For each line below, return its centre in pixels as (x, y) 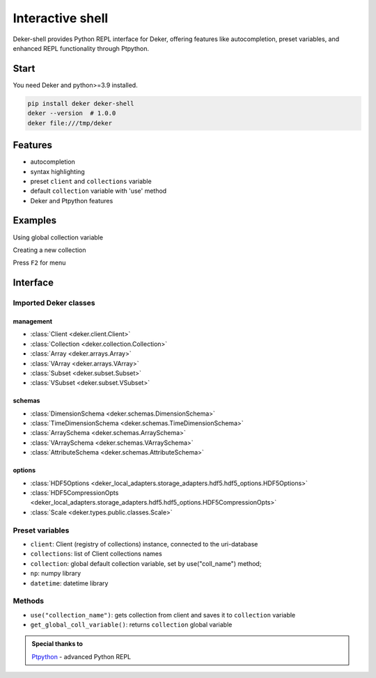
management (32, 321)
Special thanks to (57, 644)
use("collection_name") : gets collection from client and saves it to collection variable (163, 615)
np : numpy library (56, 574)
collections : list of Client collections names (96, 554)
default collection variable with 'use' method (99, 191)
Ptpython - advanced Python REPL (81, 656)
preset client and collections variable (91, 181)
